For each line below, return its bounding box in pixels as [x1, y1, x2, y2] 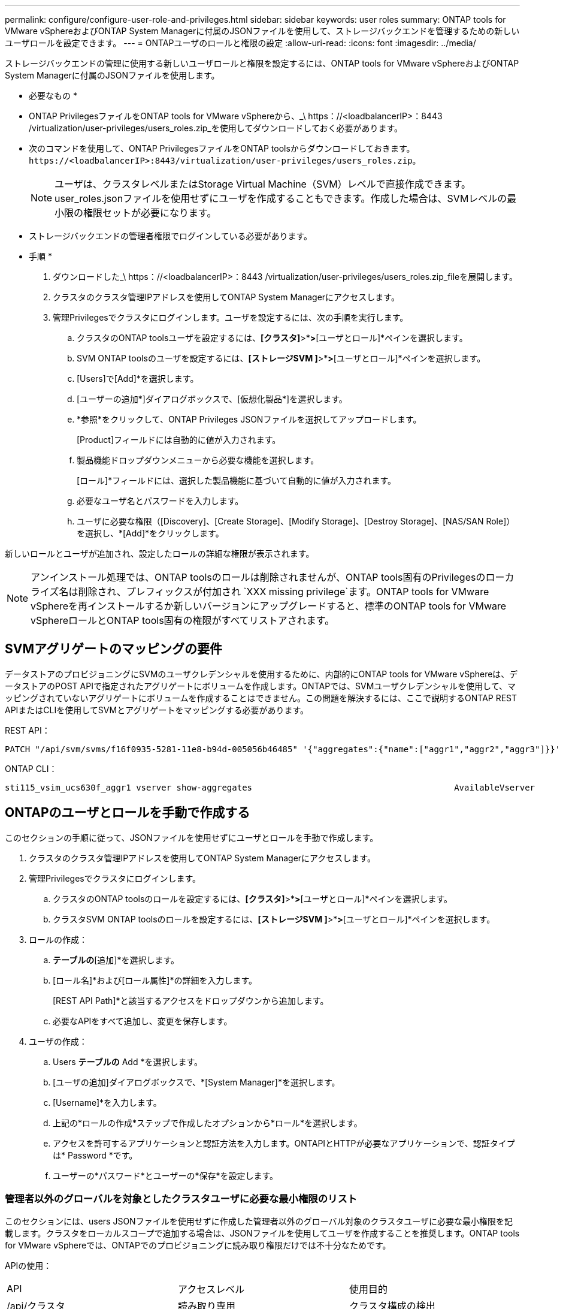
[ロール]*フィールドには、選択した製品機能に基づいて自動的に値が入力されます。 [77, 475, 396, 485]
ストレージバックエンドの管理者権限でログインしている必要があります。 [29, 231, 313, 241]
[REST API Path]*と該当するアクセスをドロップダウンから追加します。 [53, 995, 329, 1006]
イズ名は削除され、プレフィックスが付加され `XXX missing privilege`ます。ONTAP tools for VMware [40, 586, 489, 598]
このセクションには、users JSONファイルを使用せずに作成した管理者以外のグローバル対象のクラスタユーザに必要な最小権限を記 [5, 1216, 513, 1227]
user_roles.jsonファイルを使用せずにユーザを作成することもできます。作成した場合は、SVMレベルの [55, 192, 507, 204]
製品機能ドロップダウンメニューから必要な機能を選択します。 [77, 455, 319, 465]
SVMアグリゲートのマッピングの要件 [5, 641, 222, 657]
